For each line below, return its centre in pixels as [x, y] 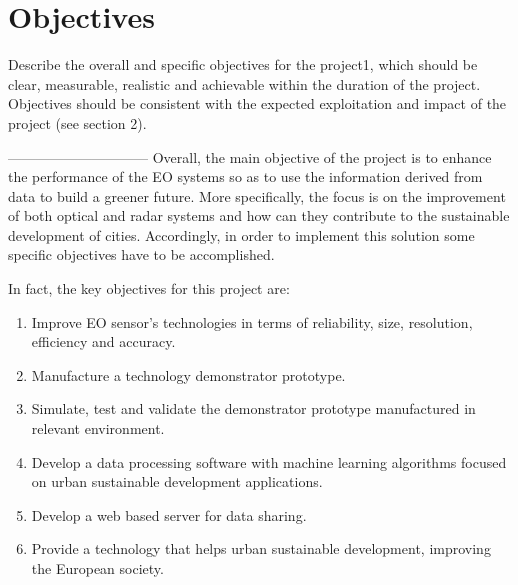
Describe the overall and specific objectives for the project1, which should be [243, 64]
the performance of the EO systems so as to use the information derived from [245, 176]
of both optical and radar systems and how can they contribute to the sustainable [259, 215]
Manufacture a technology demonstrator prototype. [188, 374]
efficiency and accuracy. [103, 341]
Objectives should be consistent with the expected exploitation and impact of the [257, 103]
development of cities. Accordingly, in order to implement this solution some [241, 234]
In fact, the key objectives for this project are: [149, 288]
